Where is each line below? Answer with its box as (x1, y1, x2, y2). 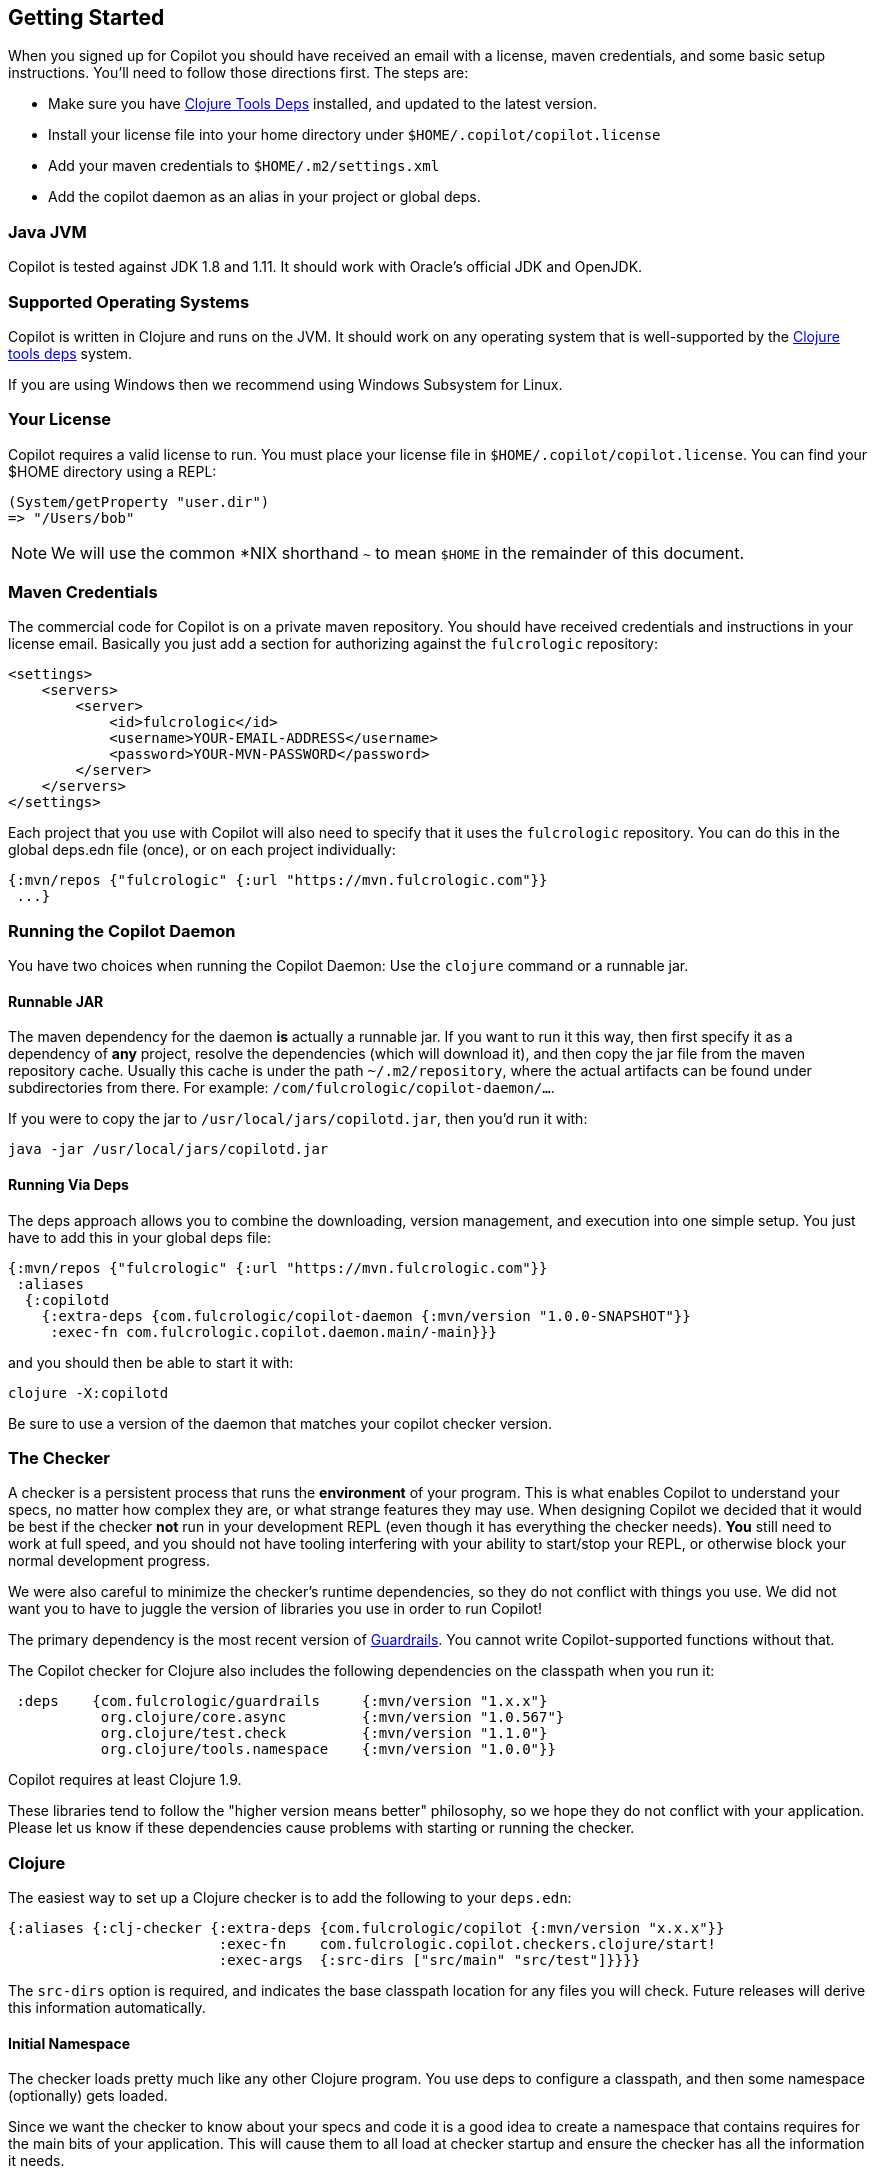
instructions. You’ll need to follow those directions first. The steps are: (8, 64, 469, 82)
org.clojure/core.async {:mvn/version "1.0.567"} (100, 1709, 565, 1726)
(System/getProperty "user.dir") (8, 493, 270, 510)
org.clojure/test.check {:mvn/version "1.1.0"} (100, 1725, 548, 1742)
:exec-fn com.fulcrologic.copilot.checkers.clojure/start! (218, 1936, 717, 1953)
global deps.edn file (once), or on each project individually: (8, 841, 396, 859)
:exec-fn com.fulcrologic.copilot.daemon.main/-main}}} (50, 1323, 497, 1340)
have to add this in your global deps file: (8, 1228, 272, 1246)
